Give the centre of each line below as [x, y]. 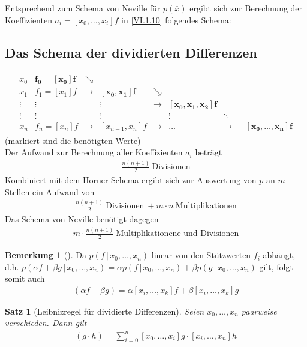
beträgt [209, 152]
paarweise [259, 311]
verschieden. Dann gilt [46, 323]
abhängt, [279, 255]
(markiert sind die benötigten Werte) [73, 140]
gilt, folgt [276, 266]
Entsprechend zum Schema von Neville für [83, 8]
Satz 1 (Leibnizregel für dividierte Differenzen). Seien [105, 311]
